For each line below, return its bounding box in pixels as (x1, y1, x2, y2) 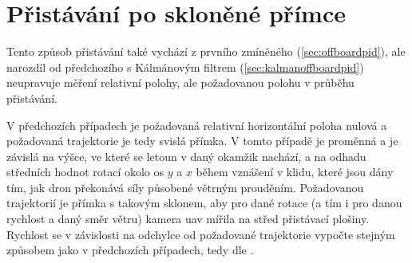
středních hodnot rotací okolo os (6, 163, 164, 180)
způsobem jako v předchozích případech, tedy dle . (6, 241, 254, 258)
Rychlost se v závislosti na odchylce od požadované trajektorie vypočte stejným (6, 226, 395, 242)
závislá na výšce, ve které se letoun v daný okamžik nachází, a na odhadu (6, 147, 366, 164)
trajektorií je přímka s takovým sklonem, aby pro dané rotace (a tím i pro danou (6, 194, 402, 211)
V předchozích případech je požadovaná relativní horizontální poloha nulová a (6, 116, 387, 133)
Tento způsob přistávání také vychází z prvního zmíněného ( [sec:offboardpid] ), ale (6, 43, 406, 60)
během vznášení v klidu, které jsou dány (196, 163, 394, 180)
